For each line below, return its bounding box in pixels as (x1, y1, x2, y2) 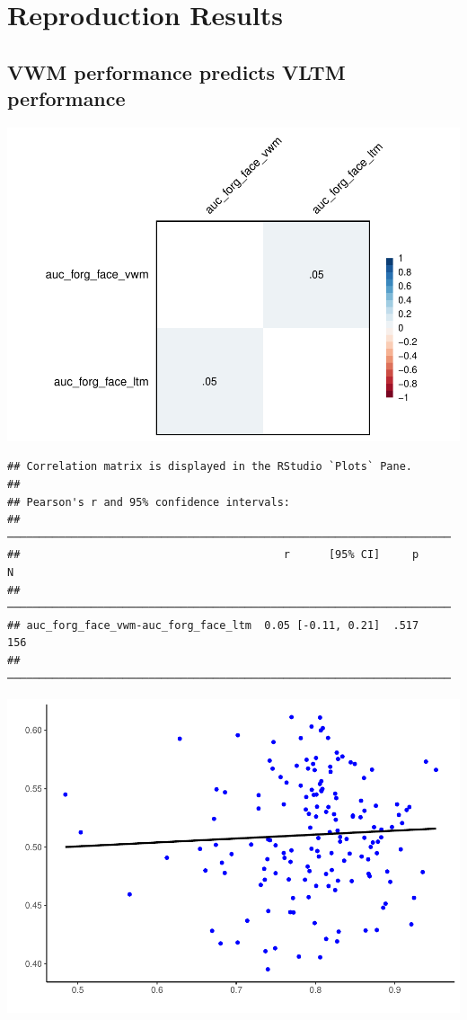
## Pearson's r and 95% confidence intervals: (7, 495, 290, 509)
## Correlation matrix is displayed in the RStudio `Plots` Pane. (7, 460, 413, 474)
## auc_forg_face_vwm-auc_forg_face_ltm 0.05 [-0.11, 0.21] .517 (7, 618, 419, 632)
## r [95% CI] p (7, 548, 419, 562)
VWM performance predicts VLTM (7, 58, 346, 85)
